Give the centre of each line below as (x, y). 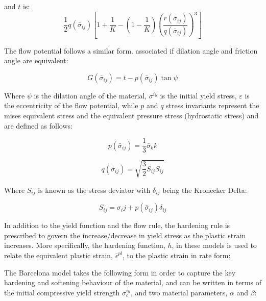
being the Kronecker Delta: (205, 190)
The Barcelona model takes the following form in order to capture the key (120, 272)
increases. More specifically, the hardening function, (85, 245)
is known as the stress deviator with (94, 190)
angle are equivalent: (36, 60)
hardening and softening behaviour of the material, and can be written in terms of (133, 282)
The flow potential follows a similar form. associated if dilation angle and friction (131, 50)
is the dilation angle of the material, (90, 95)
